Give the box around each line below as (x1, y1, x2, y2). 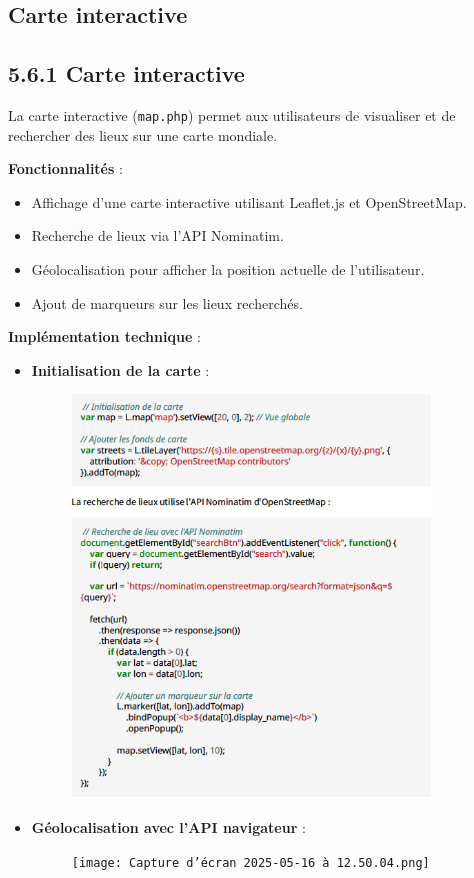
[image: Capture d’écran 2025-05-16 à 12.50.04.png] (71, 855, 430, 870)
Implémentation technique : (8, 326, 201, 347)
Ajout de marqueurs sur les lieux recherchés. (31, 292, 303, 313)
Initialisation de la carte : (31, 359, 210, 380)
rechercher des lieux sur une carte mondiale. (8, 124, 278, 145)
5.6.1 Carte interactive (8, 58, 245, 89)
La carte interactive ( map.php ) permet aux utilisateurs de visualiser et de (8, 104, 456, 125)
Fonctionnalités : (8, 158, 123, 179)
